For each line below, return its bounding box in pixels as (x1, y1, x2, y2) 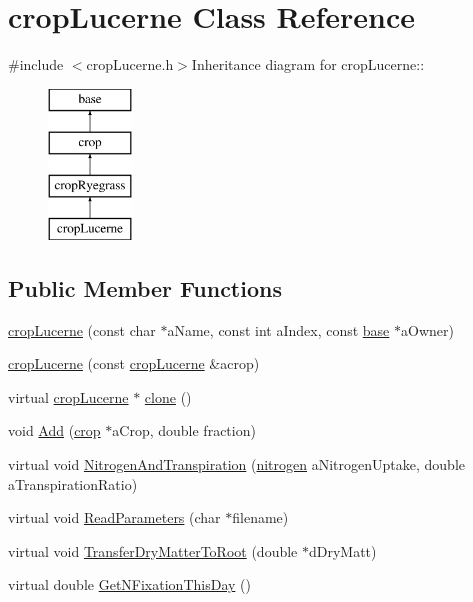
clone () (144, 386, 192, 407)
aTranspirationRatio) (8, 473, 138, 494)
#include (8, 54, 64, 75)
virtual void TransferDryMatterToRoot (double (8, 540, 298, 561)
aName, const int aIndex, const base (167, 319, 390, 340)
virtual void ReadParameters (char (8, 507, 221, 528)
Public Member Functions (8, 272, 282, 303)
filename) (232, 507, 289, 528)
